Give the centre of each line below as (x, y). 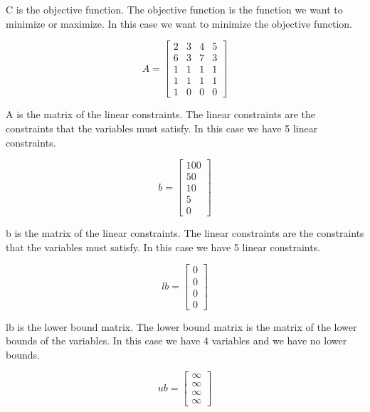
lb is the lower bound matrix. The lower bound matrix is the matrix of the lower (181, 326)
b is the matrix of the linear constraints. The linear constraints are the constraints (185, 233)
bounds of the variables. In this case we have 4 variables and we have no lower (176, 340)
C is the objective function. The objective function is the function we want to (174, 9)
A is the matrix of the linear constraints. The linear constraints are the (160, 114)
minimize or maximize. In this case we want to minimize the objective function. (179, 23)
